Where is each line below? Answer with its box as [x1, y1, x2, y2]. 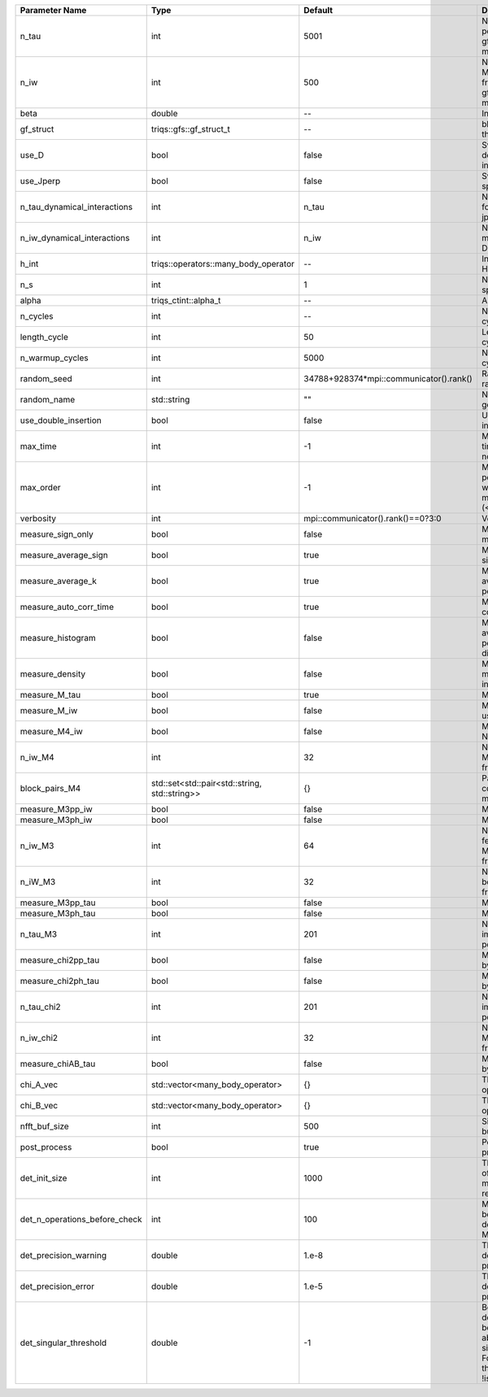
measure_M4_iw [20, 726, 83, 737]
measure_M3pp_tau [20, 897, 97, 908]
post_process [20, 1142, 72, 1152]
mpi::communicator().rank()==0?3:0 [303, 513, 442, 524]
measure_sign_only [20, 529, 94, 540]
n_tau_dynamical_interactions [20, 202, 133, 212]
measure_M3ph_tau [20, 907, 96, 919]
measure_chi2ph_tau [20, 976, 100, 986]
